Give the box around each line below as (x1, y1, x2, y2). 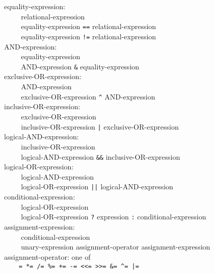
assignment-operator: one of (4, 251, 91, 262)
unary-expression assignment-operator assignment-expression (21, 241, 210, 252)
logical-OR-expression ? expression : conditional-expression (21, 211, 206, 222)
